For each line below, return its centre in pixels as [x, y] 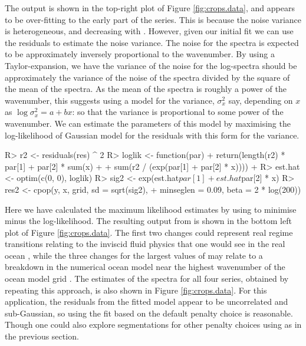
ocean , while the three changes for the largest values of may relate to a [134, 255]
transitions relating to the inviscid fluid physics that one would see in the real [145, 244]
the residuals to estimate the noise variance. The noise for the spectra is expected [152, 42]
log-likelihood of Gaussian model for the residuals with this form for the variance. [152, 135]
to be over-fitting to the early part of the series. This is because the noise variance [153, 19]
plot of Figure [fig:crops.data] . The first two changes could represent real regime [149, 232]
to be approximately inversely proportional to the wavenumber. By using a [140, 54]
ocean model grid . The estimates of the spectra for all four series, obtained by [147, 279]
